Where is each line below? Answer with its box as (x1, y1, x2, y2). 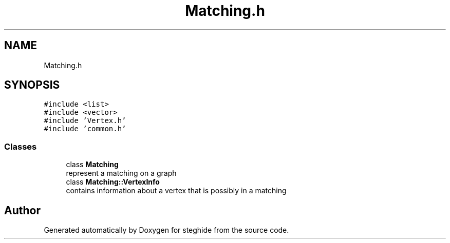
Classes (4, 141, 37, 152)
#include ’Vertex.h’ (44, 116, 126, 125)
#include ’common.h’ (44, 125, 126, 133)
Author (4, 204, 41, 217)
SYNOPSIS (4, 78, 60, 92)
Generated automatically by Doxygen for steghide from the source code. (44, 226, 289, 235)
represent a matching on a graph (66, 169, 177, 178)
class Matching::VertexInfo (66, 177, 160, 187)
